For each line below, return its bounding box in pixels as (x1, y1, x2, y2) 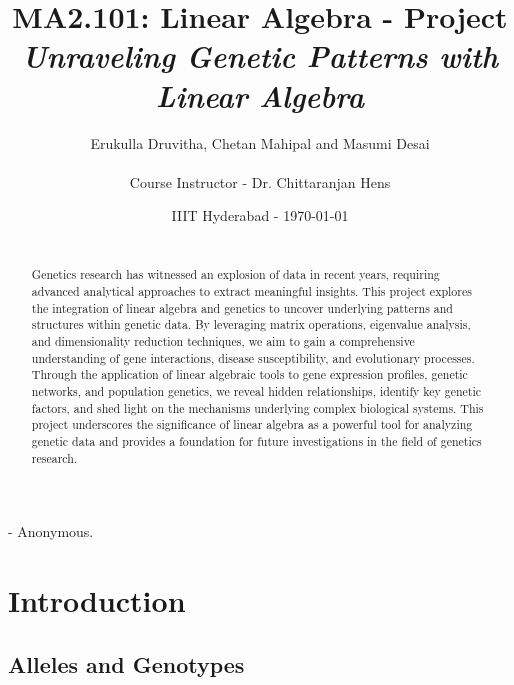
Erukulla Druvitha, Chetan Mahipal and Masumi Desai (90, 132, 430, 153)
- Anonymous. (8, 521, 94, 542)
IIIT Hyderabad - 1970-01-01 (171, 205, 349, 226)
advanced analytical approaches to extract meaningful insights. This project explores (31, 282, 472, 299)
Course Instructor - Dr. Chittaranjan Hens (129, 171, 391, 192)
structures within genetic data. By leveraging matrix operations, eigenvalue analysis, (31, 316, 471, 333)
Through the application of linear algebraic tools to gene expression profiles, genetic (31, 366, 468, 383)
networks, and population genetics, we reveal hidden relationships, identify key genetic (31, 382, 482, 399)
